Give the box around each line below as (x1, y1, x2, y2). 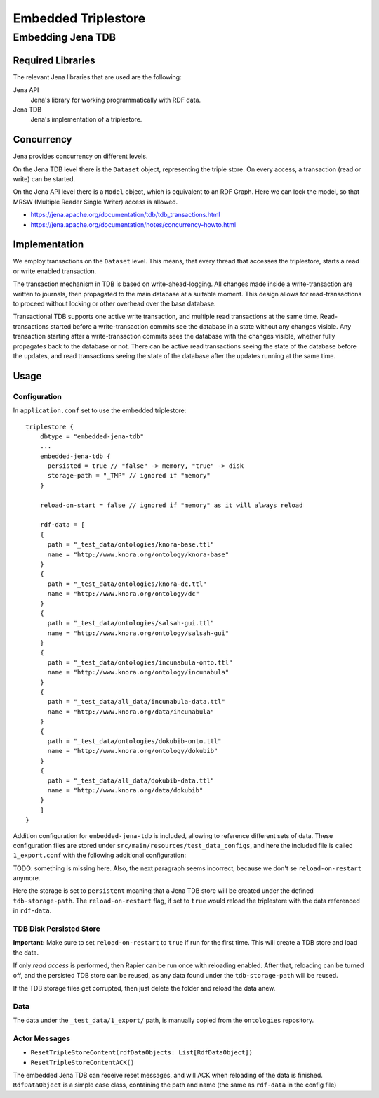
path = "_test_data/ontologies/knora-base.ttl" (47, 541, 214, 549)
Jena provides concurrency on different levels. (13, 152, 148, 161)
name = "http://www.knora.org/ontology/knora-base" (47, 550, 230, 558)
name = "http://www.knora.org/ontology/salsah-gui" (47, 629, 230, 637)
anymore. (13, 874, 41, 882)
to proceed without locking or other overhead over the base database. (13, 299, 216, 308)
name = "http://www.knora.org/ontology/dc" (47, 590, 200, 598)
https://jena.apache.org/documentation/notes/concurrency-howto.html (30, 220, 237, 228)
